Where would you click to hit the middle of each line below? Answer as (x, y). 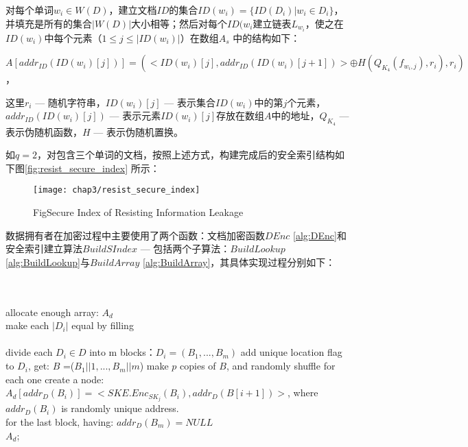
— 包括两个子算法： (185, 249)
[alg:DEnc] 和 (320, 235)
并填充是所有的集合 (49, 23)
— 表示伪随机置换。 (138, 131)
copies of (198, 366)
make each (27, 325)
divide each (29, 352)
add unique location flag (291, 352)
